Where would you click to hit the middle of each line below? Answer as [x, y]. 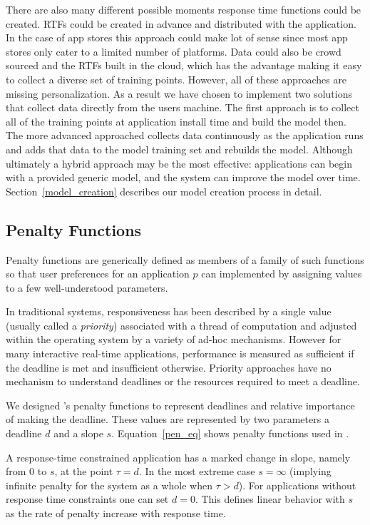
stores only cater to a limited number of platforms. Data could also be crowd [174, 51]
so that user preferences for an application [98, 274]
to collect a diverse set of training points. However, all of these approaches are [176, 79]
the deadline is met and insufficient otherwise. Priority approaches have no [169, 367]
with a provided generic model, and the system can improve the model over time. [183, 177]
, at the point [84, 471]
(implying [310, 471]
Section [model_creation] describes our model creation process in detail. [164, 191]
